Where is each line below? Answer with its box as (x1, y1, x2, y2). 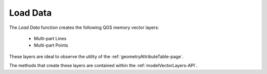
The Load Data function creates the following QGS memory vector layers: (9, 25, 159, 30)
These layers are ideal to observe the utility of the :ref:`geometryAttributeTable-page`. (9, 53, 184, 59)
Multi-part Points (34, 42, 69, 49)
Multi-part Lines (34, 35, 67, 41)
